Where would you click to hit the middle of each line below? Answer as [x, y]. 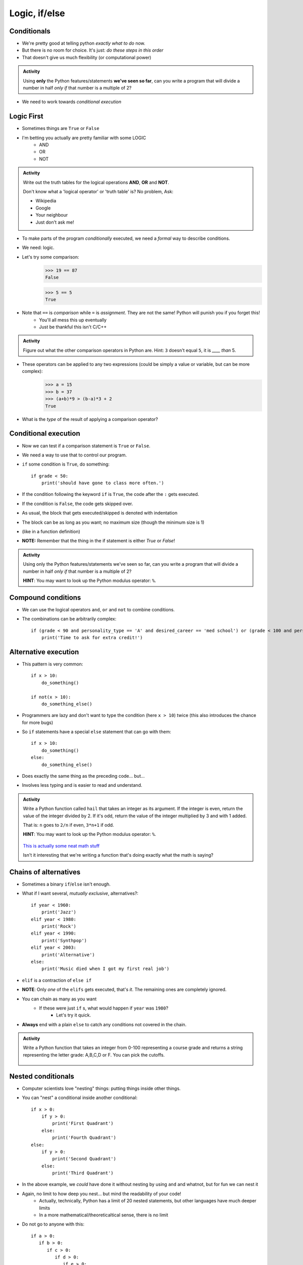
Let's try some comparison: [50, 257]
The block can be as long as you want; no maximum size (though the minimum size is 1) [113, 522]
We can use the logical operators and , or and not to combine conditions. [98, 609]
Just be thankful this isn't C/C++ [73, 327]
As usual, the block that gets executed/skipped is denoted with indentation [100, 513]
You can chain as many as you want [59, 999]
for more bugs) [38, 722]
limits [45, 1208]
